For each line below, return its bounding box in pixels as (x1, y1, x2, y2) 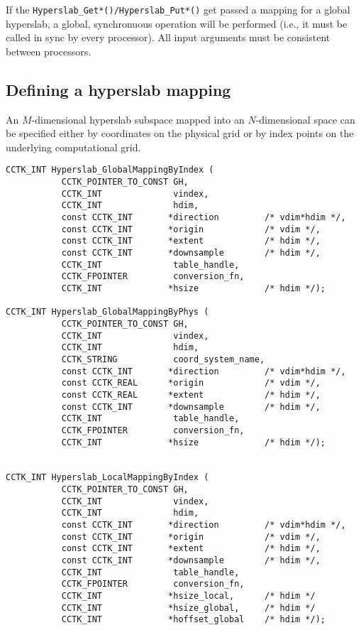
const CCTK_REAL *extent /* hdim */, (61, 389, 321, 400)
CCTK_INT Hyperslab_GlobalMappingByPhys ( (6, 307, 209, 317)
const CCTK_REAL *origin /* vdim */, (61, 378, 321, 389)
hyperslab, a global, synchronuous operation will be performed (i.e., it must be (6, 16, 348, 31)
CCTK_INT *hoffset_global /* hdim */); (61, 614, 326, 625)
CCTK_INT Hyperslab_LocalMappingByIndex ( (6, 472, 209, 483)
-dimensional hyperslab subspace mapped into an (31, 112, 245, 126)
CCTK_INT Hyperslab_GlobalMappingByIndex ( (6, 165, 214, 175)
